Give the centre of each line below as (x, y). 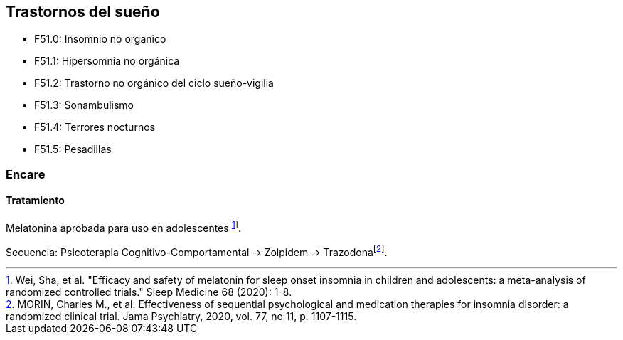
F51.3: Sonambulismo (84, 105)
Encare (26, 174)
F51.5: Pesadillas (73, 149)
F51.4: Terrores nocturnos (95, 127)
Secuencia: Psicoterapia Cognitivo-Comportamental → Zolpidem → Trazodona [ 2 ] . (197, 251)
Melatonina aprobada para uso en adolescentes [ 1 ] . (123, 227)
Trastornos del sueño (83, 12)
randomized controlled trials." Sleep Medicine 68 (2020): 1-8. (149, 292)
